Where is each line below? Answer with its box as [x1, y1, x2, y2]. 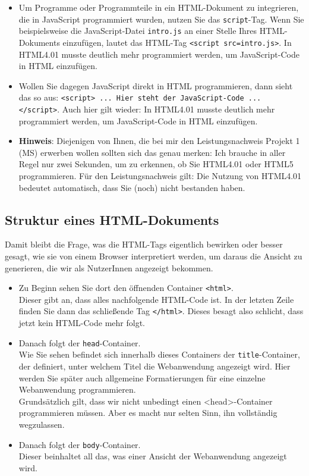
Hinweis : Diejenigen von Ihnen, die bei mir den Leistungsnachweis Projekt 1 [18, 134, 300, 147]
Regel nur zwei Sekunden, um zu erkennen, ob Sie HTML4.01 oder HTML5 [18, 158, 294, 170]
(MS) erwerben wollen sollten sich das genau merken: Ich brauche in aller [18, 146, 286, 158]
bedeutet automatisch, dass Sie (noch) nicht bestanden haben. [18, 181, 245, 193]
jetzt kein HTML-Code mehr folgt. [18, 317, 145, 329]
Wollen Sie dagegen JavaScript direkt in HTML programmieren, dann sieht [18, 79, 293, 92]
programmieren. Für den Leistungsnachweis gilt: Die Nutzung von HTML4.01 [18, 170, 302, 182]
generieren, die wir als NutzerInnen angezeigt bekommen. [5, 261, 213, 274]
